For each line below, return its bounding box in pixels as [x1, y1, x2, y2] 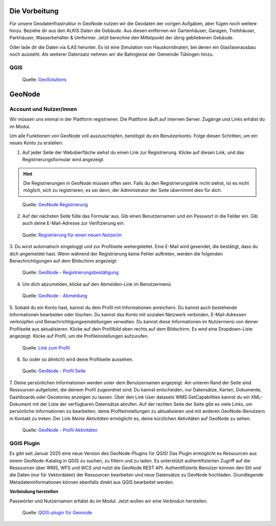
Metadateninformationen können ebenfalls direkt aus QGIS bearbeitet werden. [9, 479, 174, 485]
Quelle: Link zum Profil [22, 344, 70, 350]
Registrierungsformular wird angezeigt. [22, 157, 105, 163]
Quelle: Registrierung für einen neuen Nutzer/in [22, 232, 122, 238]
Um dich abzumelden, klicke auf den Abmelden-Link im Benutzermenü [22, 281, 171, 287]
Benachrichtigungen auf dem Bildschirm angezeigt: [9, 258, 118, 264]
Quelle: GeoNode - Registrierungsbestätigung [22, 269, 119, 276]
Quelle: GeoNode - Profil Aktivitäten [22, 427, 98, 433]
